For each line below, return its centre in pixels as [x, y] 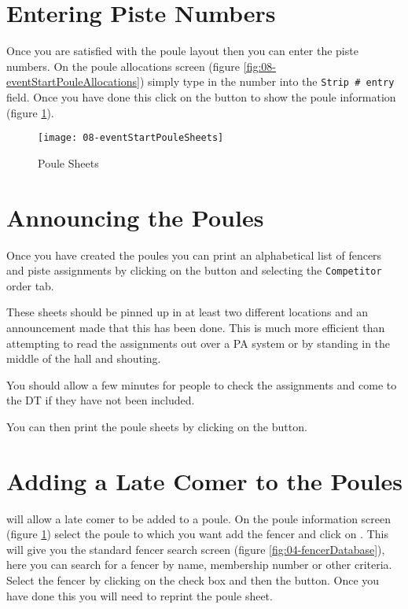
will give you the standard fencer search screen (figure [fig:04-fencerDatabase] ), [196, 549]
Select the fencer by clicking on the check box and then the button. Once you [193, 580]
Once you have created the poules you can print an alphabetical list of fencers [194, 255]
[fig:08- [259, 66]
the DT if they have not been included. [101, 400]
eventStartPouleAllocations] [73, 81]
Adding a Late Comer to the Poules [204, 480]
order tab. [30, 285]
